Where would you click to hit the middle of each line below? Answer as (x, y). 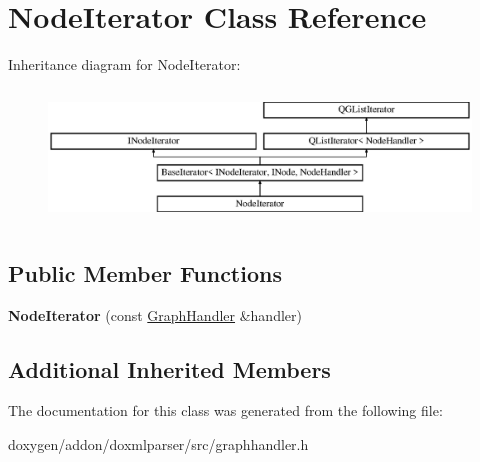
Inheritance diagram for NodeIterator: (124, 64)
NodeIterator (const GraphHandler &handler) (155, 314)
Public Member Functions (145, 272)
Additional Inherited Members (169, 368)
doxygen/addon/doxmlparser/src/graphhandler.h (158, 444)
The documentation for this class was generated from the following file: (225, 410)
